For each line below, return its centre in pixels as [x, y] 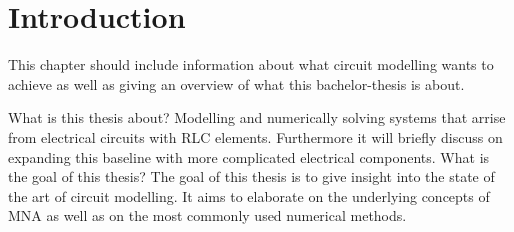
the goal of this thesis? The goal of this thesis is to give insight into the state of [251, 176]
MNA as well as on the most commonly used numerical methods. [207, 215]
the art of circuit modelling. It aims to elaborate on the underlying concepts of [249, 195]
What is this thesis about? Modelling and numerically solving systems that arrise [257, 117]
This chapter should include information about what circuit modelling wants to [251, 64]
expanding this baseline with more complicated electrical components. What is [249, 156]
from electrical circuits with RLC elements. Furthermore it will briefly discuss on [255, 136]
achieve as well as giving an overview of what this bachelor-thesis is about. [236, 83]
